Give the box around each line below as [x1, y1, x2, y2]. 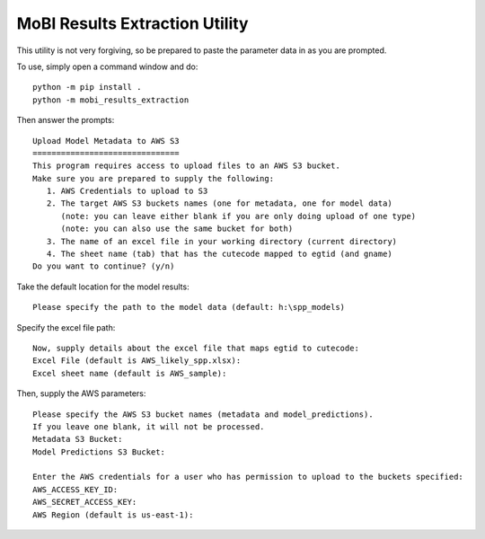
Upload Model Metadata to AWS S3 [32, 136, 180, 146]
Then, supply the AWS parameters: [16, 388, 146, 399]
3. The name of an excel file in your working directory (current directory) [46, 236, 398, 246]
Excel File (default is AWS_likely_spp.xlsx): [32, 356, 242, 366]
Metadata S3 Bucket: [32, 434, 123, 445]
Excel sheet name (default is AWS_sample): [32, 368, 227, 378]
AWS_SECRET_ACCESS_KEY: [32, 497, 137, 508]
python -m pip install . [32, 82, 142, 93]
